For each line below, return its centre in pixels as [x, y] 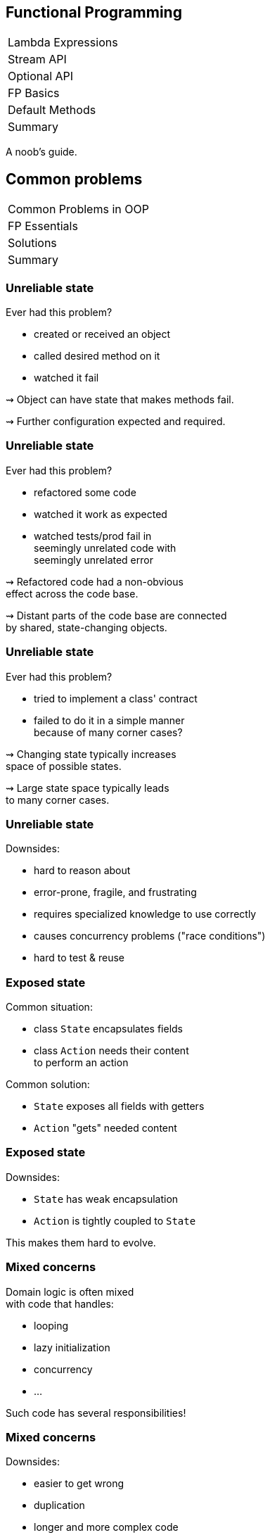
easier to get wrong [79, 1484]
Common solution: [48, 1085]
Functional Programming [94, 12]
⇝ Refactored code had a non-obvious [95, 581]
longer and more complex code [106, 1527]
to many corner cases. [58, 800]
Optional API [41, 76]
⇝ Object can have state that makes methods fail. [120, 400]
